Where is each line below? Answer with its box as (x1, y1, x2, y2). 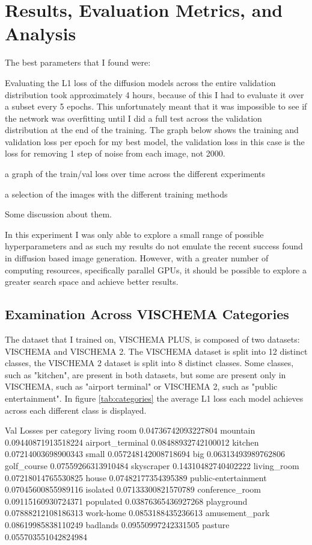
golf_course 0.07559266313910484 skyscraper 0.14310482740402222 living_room (5, 459, 299, 472)
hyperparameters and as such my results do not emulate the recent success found (5, 240, 303, 252)
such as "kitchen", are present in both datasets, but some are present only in (5, 368, 286, 381)
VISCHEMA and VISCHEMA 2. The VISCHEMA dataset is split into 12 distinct (5, 344, 308, 357)
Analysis (5, 21, 76, 46)
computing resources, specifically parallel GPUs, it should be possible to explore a (5, 263, 307, 276)
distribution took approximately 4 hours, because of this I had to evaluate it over (5, 88, 304, 101)
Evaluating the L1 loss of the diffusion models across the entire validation (5, 76, 276, 89)
